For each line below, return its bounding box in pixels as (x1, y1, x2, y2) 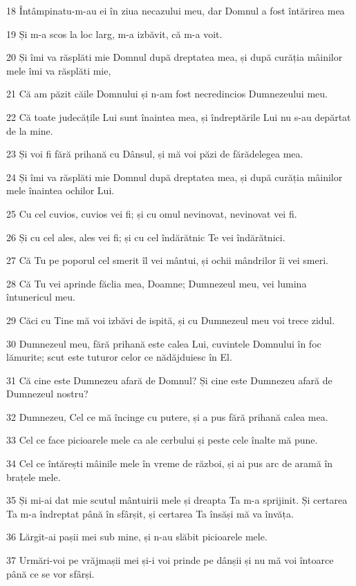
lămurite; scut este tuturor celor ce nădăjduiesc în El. (6, 350, 232, 364)
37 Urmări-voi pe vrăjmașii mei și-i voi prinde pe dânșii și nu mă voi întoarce (6, 553, 334, 567)
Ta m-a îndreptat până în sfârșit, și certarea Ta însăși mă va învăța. (6, 506, 294, 520)
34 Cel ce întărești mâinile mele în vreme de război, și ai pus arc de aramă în (6, 456, 333, 471)
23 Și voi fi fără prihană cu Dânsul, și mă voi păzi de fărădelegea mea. (6, 146, 303, 161)
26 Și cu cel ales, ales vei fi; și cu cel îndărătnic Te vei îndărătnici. (6, 229, 285, 244)
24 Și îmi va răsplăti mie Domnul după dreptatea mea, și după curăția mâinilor (6, 169, 343, 184)
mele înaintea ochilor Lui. (6, 183, 115, 198)
